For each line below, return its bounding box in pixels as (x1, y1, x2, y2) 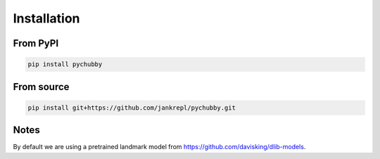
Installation (13, 11, 80, 26)
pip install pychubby (27, 61, 103, 68)
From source (13, 81, 70, 93)
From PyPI (13, 37, 59, 49)
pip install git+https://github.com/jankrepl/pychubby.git (27, 103, 236, 112)
